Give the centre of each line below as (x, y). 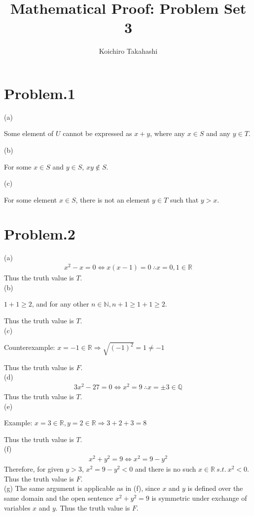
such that (184, 199)
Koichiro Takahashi (128, 51)
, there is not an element (113, 199)
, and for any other (60, 304)
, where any (167, 133)
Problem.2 (40, 233)
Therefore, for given (34, 469)
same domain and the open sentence (59, 498)
